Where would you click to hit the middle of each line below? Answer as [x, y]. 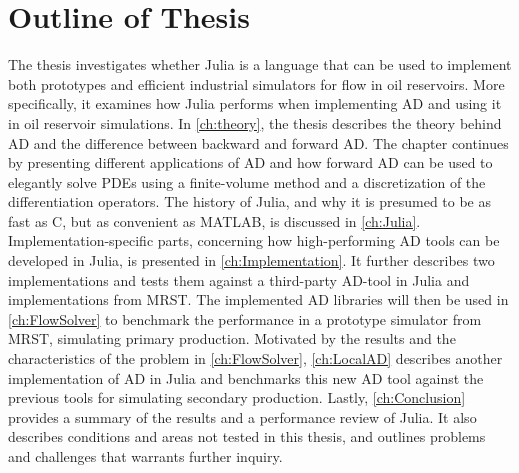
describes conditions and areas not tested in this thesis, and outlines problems [247, 436]
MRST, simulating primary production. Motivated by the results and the [232, 338]
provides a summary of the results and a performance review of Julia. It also [242, 416]
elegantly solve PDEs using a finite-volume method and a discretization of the [247, 181]
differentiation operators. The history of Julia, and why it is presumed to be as [250, 201]
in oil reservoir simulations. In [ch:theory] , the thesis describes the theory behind [255, 122]
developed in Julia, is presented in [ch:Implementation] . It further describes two [251, 260]
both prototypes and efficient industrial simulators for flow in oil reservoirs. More [256, 83]
